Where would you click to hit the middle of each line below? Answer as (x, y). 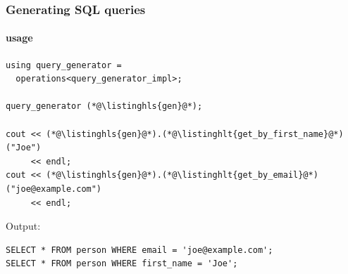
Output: (23, 226)
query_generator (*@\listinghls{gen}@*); (104, 106)
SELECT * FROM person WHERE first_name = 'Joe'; (122, 264)
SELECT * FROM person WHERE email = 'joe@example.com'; (139, 250)
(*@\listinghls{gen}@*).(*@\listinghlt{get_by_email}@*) (182, 175)
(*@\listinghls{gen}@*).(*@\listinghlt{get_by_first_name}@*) (195, 134)
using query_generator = (64, 65)
